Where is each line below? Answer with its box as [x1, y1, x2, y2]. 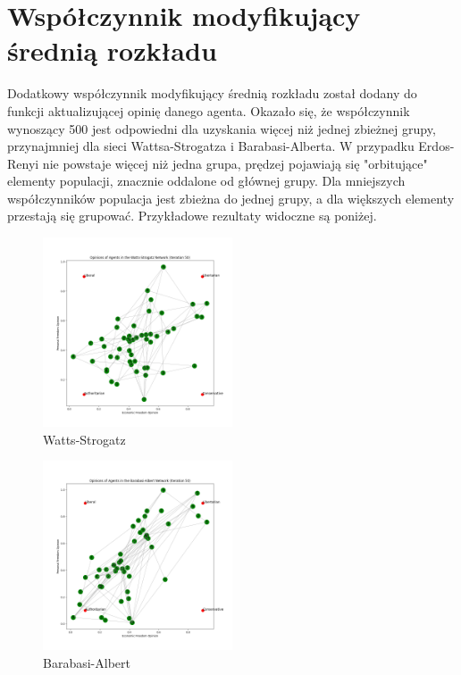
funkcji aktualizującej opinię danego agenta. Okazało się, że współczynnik [7, 101, 410, 120]
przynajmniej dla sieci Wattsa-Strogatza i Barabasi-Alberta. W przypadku [7, 137, 415, 155]
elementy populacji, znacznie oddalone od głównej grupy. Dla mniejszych [7, 171, 406, 190]
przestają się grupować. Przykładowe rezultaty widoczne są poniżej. [7, 206, 377, 225]
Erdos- [418, 137, 455, 155]
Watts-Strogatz [43, 429, 126, 448]
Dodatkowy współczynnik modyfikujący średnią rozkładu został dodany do [7, 84, 417, 103]
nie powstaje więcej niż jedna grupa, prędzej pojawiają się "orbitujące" [42, 154, 428, 172]
